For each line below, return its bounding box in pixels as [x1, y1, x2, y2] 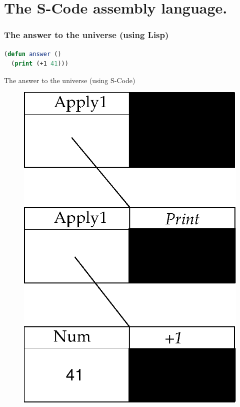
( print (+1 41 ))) [11, 60, 68, 68]
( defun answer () [4, 50, 61, 58]
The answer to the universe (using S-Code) [4, 75, 135, 85]
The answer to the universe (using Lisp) [4, 29, 169, 41]
